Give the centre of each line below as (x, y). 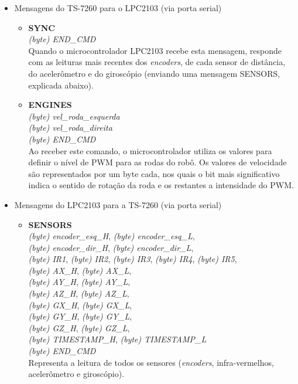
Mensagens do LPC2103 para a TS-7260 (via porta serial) (118, 204)
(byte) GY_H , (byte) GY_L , (80, 316)
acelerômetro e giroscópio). (76, 374)
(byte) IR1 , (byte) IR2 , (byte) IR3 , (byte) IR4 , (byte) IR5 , (133, 259)
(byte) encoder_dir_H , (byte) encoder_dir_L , (111, 247)
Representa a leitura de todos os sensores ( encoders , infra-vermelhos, (151, 362)
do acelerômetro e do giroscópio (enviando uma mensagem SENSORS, (154, 73)
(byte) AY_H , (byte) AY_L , (79, 282)
